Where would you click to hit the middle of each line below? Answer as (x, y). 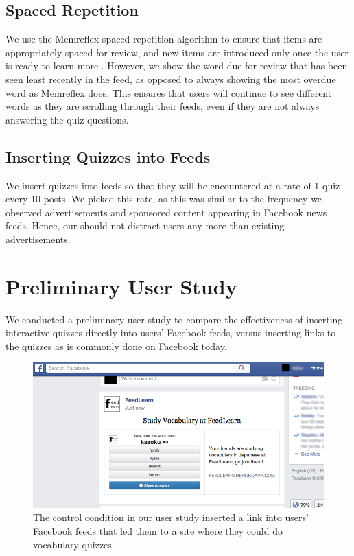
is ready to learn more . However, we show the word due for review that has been (177, 66)
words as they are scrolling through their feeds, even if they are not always (163, 106)
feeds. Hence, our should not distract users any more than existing (145, 225)
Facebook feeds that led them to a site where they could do (158, 531)
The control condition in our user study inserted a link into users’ (171, 517)
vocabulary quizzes (72, 544)
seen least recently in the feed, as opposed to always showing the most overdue (171, 79)
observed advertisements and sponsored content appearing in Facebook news (166, 212)
